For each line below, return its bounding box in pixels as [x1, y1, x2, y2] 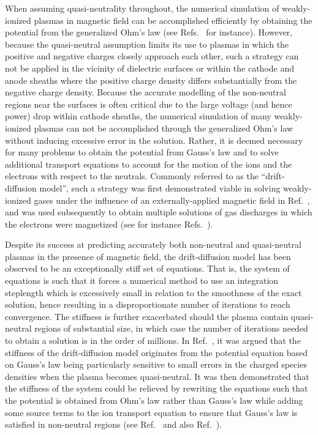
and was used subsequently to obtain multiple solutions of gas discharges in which [5, 206, 312, 218]
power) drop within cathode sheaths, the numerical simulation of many [5, 110, 271, 122]
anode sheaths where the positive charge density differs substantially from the [5, 73, 297, 86]
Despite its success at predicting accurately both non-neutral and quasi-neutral [5, 238, 301, 251]
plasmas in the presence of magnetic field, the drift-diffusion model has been [5, 250, 291, 262]
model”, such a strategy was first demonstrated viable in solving [39, 181, 281, 194]
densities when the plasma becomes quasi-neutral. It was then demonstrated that [5, 370, 309, 382]
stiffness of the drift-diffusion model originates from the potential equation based [5, 346, 308, 359]
